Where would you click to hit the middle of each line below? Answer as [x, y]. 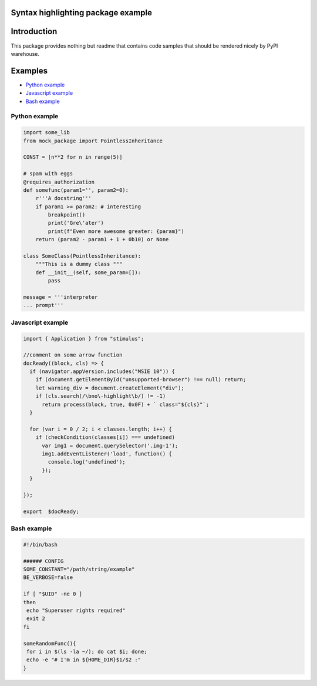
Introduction [34, 31]
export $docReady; [51, 511]
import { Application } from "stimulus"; [84, 339]
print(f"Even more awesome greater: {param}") [116, 231]
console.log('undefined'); [87, 462]
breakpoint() [67, 215]
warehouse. [25, 54]
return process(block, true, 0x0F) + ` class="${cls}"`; [126, 404]
